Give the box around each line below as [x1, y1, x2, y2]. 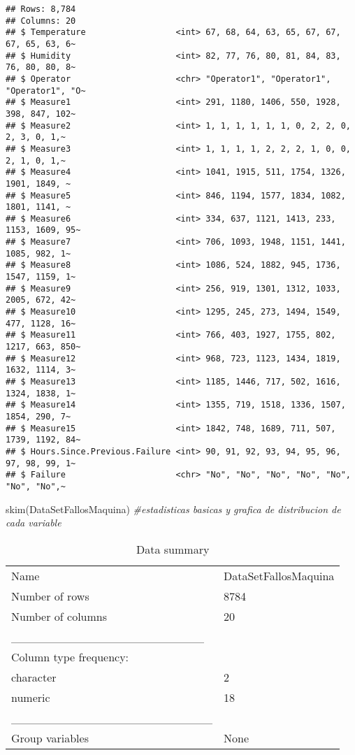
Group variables [11, 729, 89, 746]
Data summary [136, 540, 210, 557]
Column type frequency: [11, 648, 129, 665]
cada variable [6, 515, 61, 530]
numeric [11, 689, 50, 705]
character [11, 668, 57, 685]
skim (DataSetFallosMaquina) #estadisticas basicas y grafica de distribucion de [6, 501, 341, 516]
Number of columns [11, 607, 108, 624]
